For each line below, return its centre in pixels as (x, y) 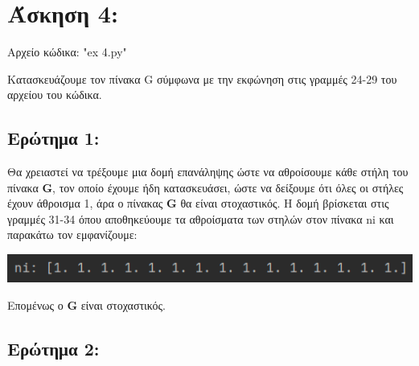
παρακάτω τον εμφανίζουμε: (72, 234)
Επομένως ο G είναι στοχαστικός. (87, 304)
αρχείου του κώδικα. (55, 95)
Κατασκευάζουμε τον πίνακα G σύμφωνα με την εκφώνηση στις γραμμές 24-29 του (202, 78)
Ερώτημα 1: (53, 138)
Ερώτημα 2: (53, 348)
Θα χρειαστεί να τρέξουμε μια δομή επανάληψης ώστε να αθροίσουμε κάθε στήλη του (208, 172)
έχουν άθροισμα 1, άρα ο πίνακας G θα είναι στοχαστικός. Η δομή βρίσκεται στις (198, 203)
